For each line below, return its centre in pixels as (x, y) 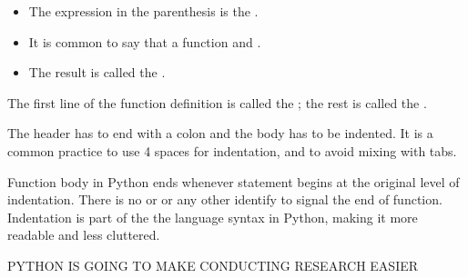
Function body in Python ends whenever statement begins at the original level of (234, 181)
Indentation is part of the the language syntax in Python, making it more (213, 217)
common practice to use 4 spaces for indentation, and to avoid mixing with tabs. (232, 150)
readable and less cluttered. (84, 235)
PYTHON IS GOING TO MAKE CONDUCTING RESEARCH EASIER (213, 265)
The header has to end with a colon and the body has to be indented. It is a (220, 133)
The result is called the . (97, 72)
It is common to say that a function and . (145, 41)
